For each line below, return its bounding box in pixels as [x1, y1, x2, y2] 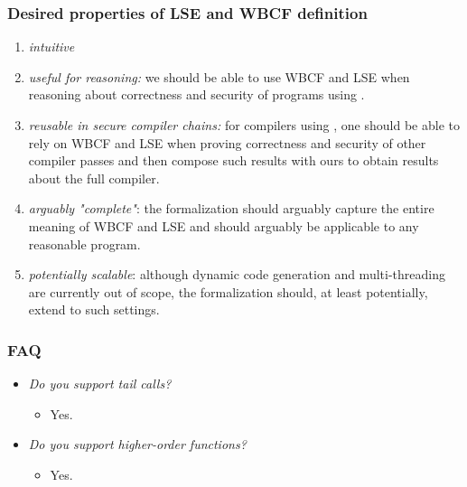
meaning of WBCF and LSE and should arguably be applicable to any [28, 216, 419, 235]
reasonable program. [28, 234, 141, 253]
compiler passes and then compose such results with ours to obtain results [28, 151, 439, 170]
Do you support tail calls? [28, 374, 172, 393]
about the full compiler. [28, 168, 160, 187]
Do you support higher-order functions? [28, 435, 247, 454]
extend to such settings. [28, 300, 160, 319]
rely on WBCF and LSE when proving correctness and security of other [28, 133, 426, 152]
